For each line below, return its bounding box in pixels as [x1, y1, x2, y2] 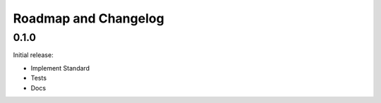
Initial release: [13, 51, 54, 59]
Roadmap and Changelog [13, 11, 165, 26]
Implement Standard [30, 63, 90, 72]
